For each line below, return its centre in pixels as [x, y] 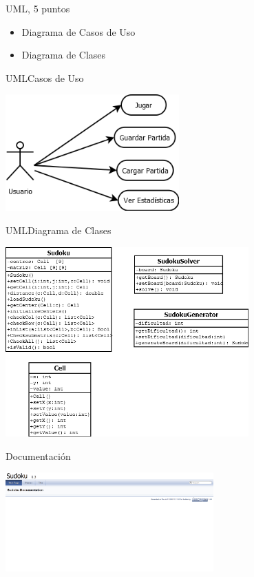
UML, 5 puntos [38, 8]
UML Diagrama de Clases [59, 230]
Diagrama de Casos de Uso [78, 31]
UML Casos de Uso [45, 77]
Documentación [38, 455]
